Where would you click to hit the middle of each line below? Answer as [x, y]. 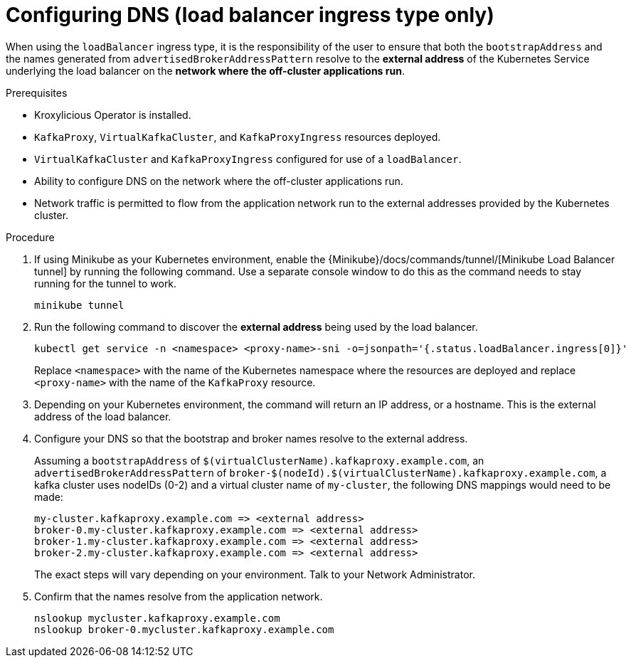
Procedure [30, 237]
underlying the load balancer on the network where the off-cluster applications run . [205, 70]
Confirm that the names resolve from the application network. [179, 596]
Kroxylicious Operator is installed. [113, 115]
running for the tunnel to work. [106, 283]
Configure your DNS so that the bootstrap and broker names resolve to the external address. [251, 438]
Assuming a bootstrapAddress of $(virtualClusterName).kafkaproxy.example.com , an [259, 460]
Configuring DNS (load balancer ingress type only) [250, 15]
